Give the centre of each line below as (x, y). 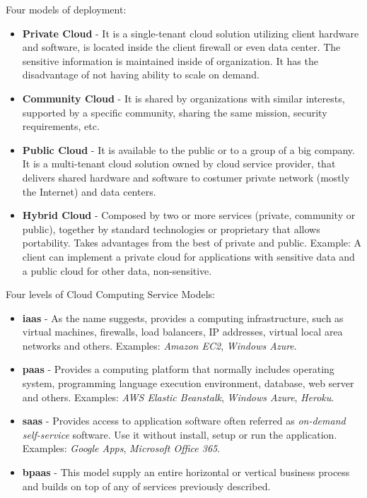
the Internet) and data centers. (89, 191)
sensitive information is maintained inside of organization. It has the (170, 60)
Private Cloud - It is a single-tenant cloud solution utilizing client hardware (191, 33)
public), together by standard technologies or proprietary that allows (171, 229)
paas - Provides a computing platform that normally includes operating (178, 369)
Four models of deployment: (66, 9)
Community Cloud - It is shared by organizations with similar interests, (183, 98)
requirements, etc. (61, 126)
